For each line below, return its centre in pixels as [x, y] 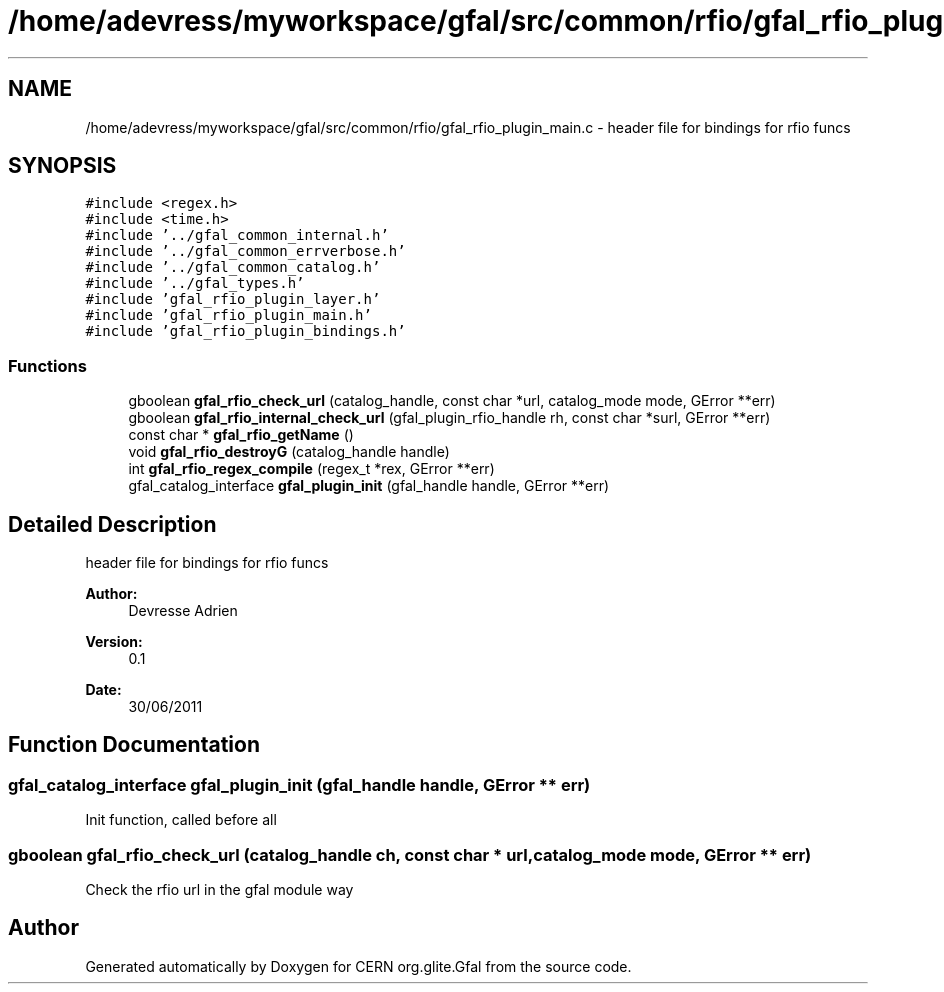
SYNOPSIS [62, 166]
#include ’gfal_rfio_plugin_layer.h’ [233, 299]
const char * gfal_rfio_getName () [241, 435]
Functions [47, 365]
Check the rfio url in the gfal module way [219, 889]
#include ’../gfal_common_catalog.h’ [233, 267]
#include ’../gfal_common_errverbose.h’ [245, 251]
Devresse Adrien [183, 611]
